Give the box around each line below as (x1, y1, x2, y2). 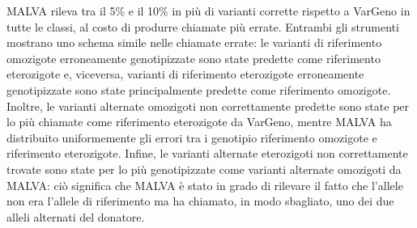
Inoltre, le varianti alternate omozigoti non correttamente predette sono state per (6, 97, 410, 114)
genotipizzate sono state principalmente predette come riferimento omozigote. (6, 81, 391, 98)
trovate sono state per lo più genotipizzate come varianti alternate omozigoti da (6, 160, 402, 177)
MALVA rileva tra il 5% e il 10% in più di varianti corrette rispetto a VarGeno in (6, 2, 411, 19)
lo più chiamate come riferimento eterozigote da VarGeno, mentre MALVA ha (6, 113, 392, 130)
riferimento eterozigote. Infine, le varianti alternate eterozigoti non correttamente (6, 145, 408, 162)
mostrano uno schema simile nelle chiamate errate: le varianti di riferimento (6, 34, 382, 51)
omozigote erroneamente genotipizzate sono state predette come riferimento (6, 49, 381, 66)
